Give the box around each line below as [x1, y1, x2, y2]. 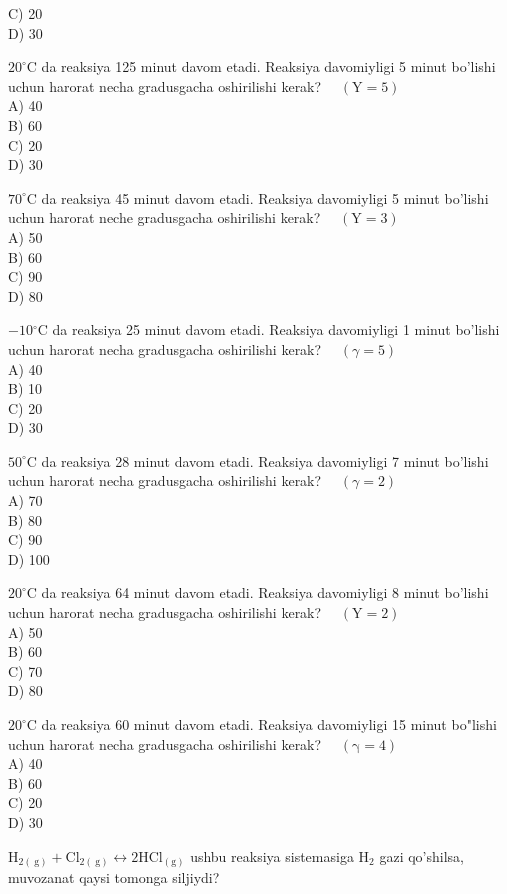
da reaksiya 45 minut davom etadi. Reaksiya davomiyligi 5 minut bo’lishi [41, 187, 489, 208]
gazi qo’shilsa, [379, 845, 464, 866]
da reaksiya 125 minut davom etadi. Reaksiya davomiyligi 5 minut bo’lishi [41, 56, 496, 77]
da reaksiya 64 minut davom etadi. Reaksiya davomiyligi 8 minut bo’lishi [41, 582, 489, 603]
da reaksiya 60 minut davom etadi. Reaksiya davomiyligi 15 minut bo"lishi [41, 714, 497, 734]
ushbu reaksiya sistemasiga [190, 845, 354, 866]
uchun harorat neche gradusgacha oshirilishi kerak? [8, 207, 321, 228]
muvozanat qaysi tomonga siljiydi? [8, 867, 220, 888]
